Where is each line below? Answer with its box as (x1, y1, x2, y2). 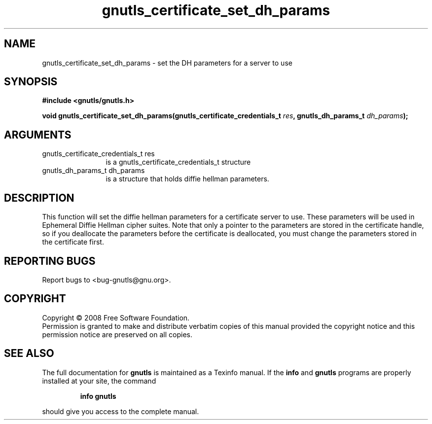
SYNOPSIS (4, 75, 58, 88)
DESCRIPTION (4, 191, 74, 204)
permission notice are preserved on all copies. (42, 330, 192, 339)
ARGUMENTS (4, 128, 72, 141)
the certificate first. (42, 238, 104, 247)
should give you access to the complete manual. (42, 407, 199, 416)
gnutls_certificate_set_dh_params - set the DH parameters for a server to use (42, 58, 292, 67)
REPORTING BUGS (4, 254, 96, 267)
